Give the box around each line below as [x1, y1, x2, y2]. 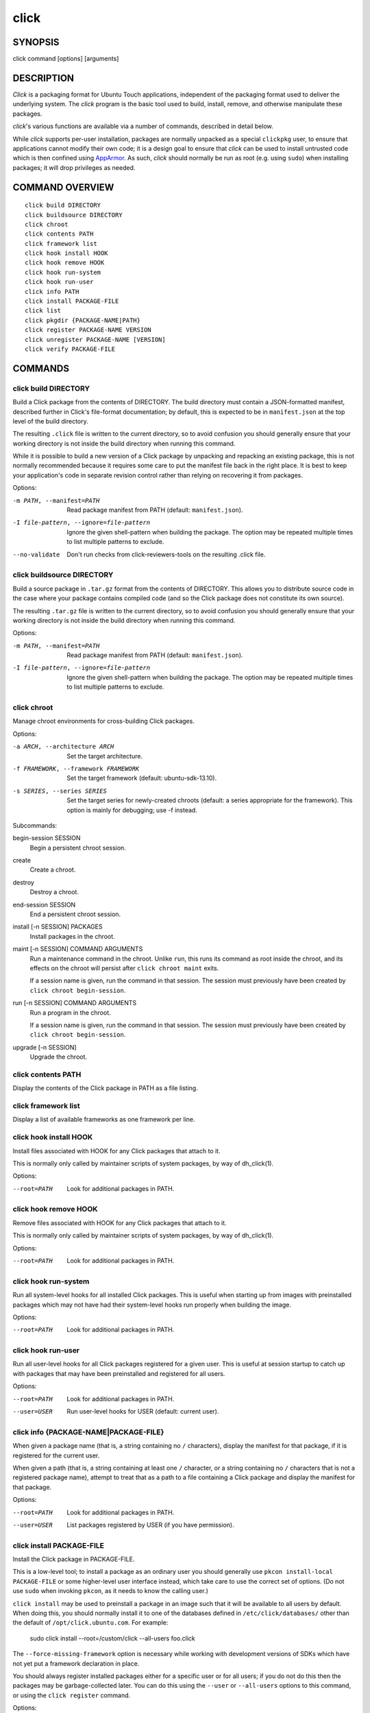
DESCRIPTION [12, 72, 75, 84]
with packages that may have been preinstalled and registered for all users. [12, 1369, 225, 1377]
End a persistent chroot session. [29, 910, 121, 918]
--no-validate [12, 550, 60, 558]
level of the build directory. [12, 417, 88, 425]
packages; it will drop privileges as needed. [12, 163, 136, 171]
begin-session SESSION [12, 834, 82, 842]
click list [25, 307, 62, 315]
